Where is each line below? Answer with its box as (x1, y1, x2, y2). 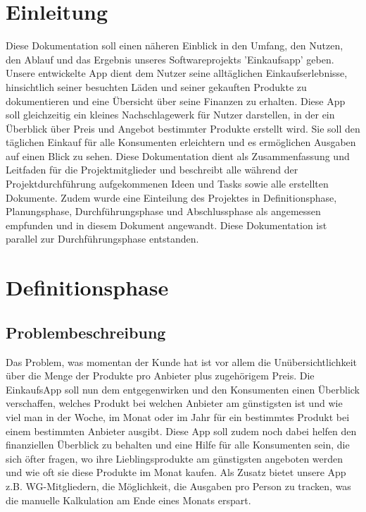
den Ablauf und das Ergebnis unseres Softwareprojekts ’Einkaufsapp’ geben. (6, 51, 334, 66)
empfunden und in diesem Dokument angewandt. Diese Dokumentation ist (6, 217, 327, 232)
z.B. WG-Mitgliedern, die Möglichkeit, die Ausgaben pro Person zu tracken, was (6, 478, 351, 493)
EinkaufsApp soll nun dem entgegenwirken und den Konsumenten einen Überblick (6, 382, 360, 396)
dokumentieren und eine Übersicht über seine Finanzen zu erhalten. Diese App (6, 93, 346, 108)
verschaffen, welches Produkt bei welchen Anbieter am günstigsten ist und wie (6, 396, 343, 410)
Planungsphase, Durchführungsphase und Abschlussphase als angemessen (6, 204, 321, 219)
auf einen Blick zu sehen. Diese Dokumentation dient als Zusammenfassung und (6, 148, 350, 163)
